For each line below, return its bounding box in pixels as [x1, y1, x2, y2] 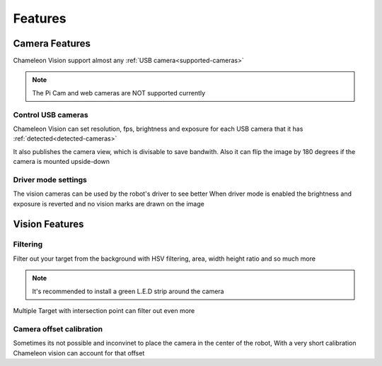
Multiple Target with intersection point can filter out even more [13, 307, 195, 315]
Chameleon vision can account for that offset [13, 348, 145, 357]
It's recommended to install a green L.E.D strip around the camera [32, 287, 224, 295]
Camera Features [13, 37, 91, 49]
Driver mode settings [13, 175, 88, 184]
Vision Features [13, 218, 84, 230]
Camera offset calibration [13, 324, 103, 333]
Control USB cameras [13, 110, 88, 119]
